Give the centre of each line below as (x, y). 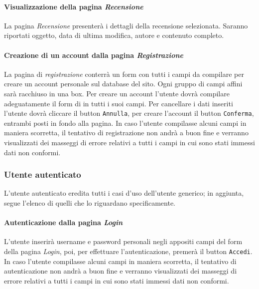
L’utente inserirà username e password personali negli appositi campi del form (123, 241)
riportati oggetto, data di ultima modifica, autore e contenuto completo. (114, 35)
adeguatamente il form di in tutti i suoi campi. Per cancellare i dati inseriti (119, 103)
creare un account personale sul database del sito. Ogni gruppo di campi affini (123, 84)
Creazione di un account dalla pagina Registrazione (94, 55)
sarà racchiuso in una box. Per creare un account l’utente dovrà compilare (117, 93)
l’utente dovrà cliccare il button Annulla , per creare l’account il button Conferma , (129, 113)
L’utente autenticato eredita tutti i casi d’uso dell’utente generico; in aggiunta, (124, 193)
